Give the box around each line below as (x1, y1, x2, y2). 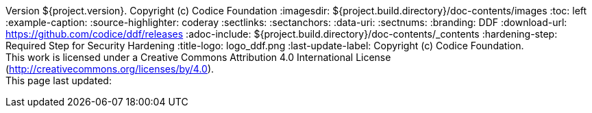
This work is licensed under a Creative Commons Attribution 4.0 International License (5, 51, 391, 63)
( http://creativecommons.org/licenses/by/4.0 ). (5, 63, 214, 75)
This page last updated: (5, 75, 112, 86)
